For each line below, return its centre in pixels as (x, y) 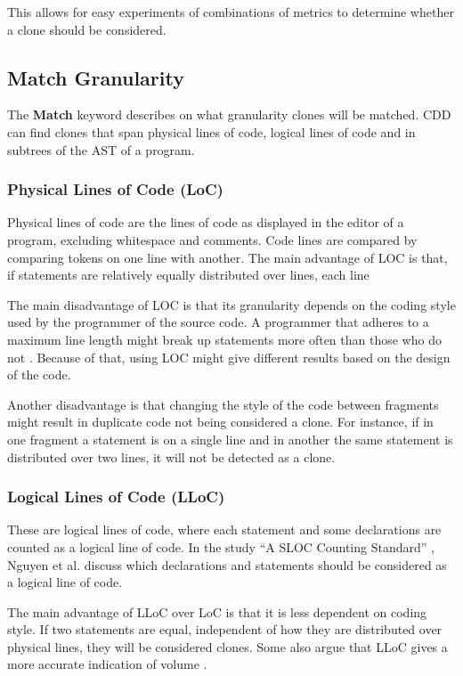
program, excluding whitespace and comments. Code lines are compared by (212, 239)
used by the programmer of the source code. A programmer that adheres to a (218, 322)
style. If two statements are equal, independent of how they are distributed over (225, 629)
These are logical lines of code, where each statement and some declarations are (224, 529)
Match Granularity (96, 77)
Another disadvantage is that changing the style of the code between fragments (223, 404)
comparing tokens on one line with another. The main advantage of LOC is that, (227, 257)
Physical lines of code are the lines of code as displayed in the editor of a (206, 222)
